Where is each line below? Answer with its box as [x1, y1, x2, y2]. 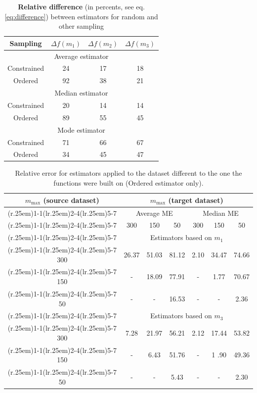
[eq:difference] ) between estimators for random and [4, 11, 158, 21]
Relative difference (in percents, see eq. [18, 1, 145, 11]
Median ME [203, 207, 239, 218]
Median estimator [54, 88, 108, 98]
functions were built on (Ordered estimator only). [53, 178, 204, 188]
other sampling [58, 21, 104, 31]
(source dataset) [43, 195, 99, 205]
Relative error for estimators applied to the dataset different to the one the [15, 168, 242, 178]
